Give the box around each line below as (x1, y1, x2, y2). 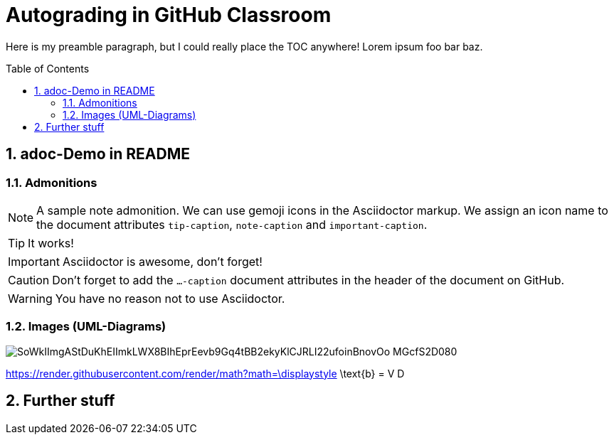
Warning (8, 291, 53, 306)
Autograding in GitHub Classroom (6, 3, 332, 27)
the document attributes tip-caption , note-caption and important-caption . (36, 217, 428, 232)
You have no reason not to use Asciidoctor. (55, 291, 285, 306)
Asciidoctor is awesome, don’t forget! (62, 254, 263, 269)
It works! (28, 235, 74, 250)
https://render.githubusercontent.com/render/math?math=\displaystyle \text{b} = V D (6, 367, 405, 380)
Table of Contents (6, 62, 90, 75)
